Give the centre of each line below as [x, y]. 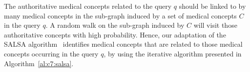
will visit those [215, 25]
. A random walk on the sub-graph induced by [115, 25]
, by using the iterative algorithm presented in [173, 53]
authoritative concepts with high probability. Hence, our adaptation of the [115, 34]
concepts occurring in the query [51, 53]
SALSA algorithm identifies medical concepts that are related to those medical [123, 44]
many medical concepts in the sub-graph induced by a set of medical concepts [120, 15]
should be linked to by [212, 6]
